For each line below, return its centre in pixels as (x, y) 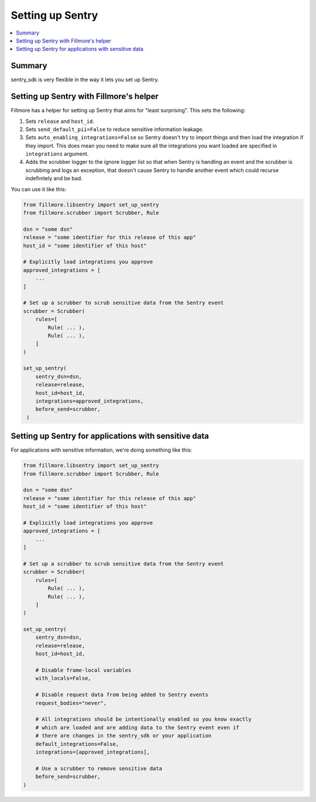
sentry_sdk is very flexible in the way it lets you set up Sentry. (85, 80)
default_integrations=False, (77, 744)
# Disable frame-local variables (83, 670)
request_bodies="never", (71, 703)
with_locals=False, (63, 678)
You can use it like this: (39, 189)
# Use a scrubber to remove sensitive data (99, 768)
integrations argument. (57, 154)
